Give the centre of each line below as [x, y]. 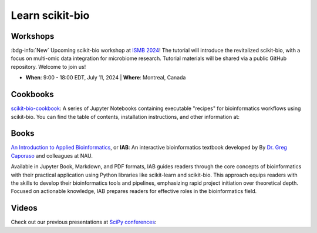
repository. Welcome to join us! [48, 66]
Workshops [33, 36]
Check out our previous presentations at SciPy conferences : [84, 222]
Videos [24, 208]
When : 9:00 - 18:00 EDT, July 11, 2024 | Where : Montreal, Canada [106, 78]
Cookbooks [32, 94]
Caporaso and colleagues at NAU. [52, 155]
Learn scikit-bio [50, 15]
